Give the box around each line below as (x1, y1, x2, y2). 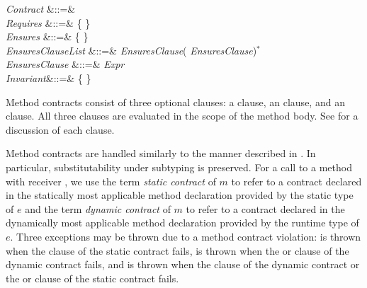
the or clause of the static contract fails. (6, 270, 179, 285)
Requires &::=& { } (6, 15, 91, 30)
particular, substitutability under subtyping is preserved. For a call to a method (6, 159, 352, 174)
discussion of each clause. (6, 122, 115, 137)
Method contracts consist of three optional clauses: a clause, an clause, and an (6, 94, 345, 109)
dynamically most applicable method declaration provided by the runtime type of (6, 215, 359, 230)
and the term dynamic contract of (25, 201, 171, 216)
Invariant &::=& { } (6, 70, 91, 85)
